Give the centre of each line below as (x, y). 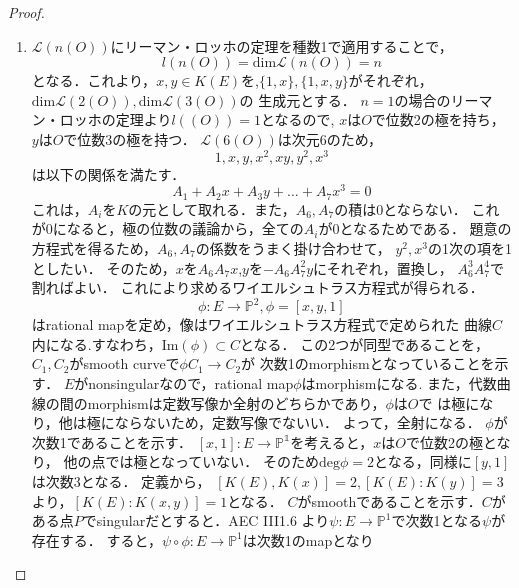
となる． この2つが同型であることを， (364, 343)
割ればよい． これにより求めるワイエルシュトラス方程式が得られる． (257, 287)
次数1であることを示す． (112, 441)
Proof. (26, 12)
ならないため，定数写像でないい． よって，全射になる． (297, 422)
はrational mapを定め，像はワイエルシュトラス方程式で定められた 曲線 (261, 324)
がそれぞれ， (390, 80)
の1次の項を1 (469, 247)
